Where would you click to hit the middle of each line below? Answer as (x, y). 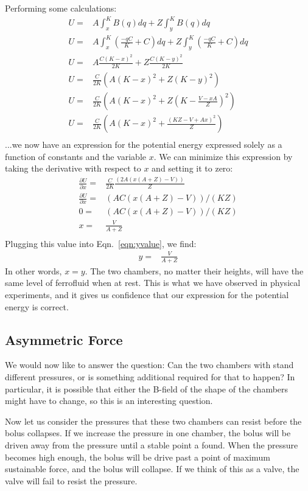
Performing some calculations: (61, 8)
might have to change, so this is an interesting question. (109, 401)
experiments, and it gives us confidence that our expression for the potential (147, 294)
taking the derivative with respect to (73, 168)
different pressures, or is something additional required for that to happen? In (150, 376)
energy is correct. (37, 306)
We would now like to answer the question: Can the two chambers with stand (149, 365)
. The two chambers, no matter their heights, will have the (194, 270)
